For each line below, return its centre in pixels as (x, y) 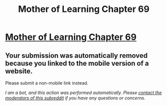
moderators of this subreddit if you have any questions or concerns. (75, 98)
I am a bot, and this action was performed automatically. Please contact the (83, 93)
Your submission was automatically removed (77, 55)
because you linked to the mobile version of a (77, 63)
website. (19, 71)
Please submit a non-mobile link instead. (47, 83)
